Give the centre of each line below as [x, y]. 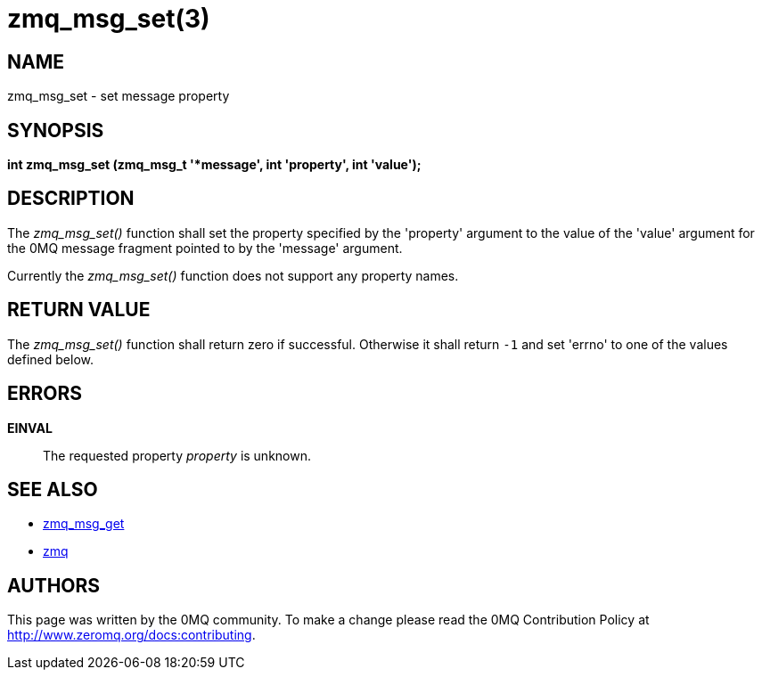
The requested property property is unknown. [177, 455]
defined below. [50, 359]
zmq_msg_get [84, 524]
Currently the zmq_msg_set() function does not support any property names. [233, 275]
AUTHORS [54, 585]
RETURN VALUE [79, 310]
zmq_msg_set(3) [109, 19]
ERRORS [45, 394]
